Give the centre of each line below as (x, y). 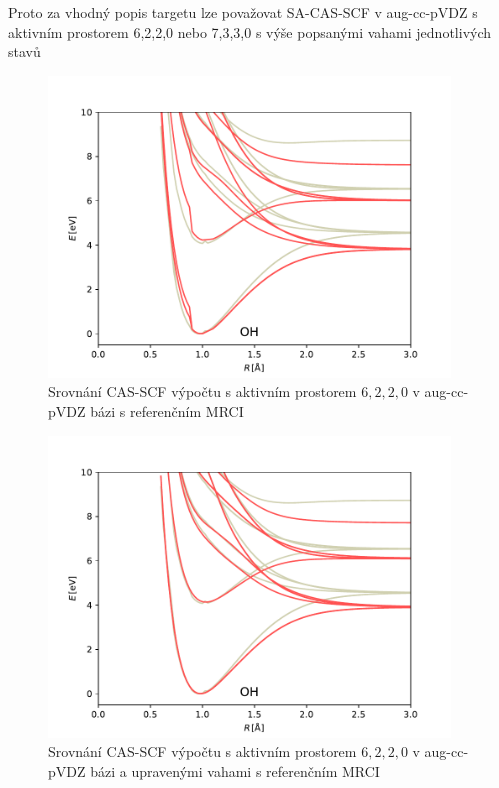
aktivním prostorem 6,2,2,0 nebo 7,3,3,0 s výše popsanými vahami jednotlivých (250, 31)
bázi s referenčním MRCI (167, 411)
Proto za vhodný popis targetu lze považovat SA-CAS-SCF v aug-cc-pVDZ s (243, 12)
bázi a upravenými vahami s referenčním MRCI (235, 770)
